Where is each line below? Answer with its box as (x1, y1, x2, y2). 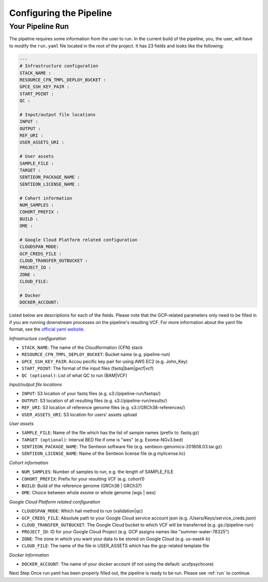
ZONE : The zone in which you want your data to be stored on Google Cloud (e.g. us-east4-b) (21, 536, 210, 542)
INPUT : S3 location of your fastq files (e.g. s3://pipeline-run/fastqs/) (21, 391, 161, 397)
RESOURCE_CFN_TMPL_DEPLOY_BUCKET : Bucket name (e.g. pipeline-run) (21, 351, 171, 357)
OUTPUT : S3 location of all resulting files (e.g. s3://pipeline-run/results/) (21, 398, 167, 404)
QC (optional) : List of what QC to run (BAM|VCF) (21, 372, 128, 378)
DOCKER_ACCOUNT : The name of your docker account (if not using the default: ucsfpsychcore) (21, 561, 214, 567)
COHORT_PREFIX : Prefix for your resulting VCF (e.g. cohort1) (21, 476, 145, 482)
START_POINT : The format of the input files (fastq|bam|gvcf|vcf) (21, 365, 154, 371)
